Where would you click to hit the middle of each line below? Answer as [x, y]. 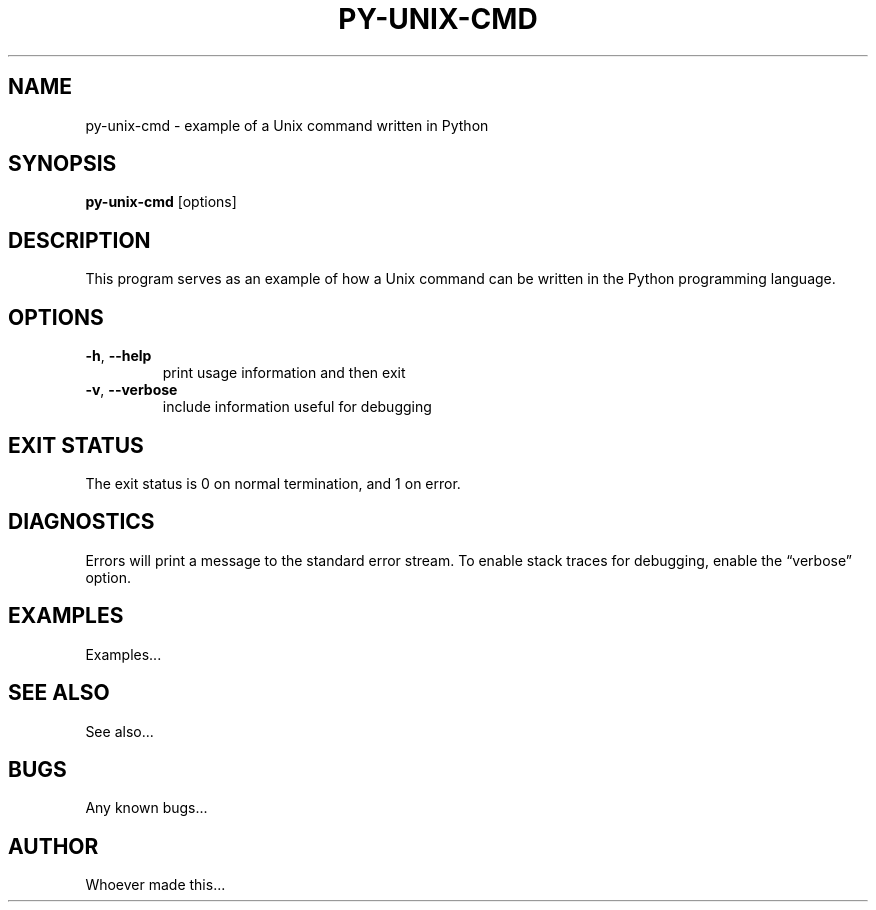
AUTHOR [53, 846]
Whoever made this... [155, 885]
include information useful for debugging [297, 407]
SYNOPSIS [62, 164]
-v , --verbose [131, 390]
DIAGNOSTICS [81, 522]
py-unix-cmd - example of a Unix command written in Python [287, 125]
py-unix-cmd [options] [161, 202]
